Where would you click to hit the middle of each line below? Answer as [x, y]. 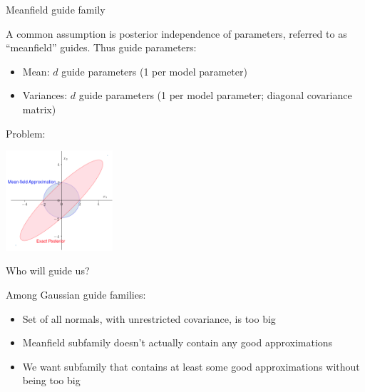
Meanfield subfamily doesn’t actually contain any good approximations [178, 342]
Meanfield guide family [56, 9]
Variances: [45, 95]
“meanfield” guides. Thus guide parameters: [101, 47]
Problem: [26, 133]
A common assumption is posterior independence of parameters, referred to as [176, 33]
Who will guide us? [48, 270]
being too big [51, 380]
